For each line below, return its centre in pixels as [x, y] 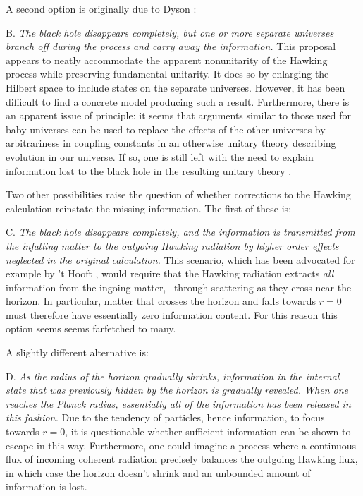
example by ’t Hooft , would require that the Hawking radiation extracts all [170, 273]
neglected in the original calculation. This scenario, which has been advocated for [180, 259]
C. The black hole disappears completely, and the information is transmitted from [180, 232]
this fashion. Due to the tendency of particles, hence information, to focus [165, 417]
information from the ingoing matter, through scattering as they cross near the [179, 287]
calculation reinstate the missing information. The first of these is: [149, 208]
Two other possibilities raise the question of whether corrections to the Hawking [178, 194]
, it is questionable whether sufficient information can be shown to [208, 431]
